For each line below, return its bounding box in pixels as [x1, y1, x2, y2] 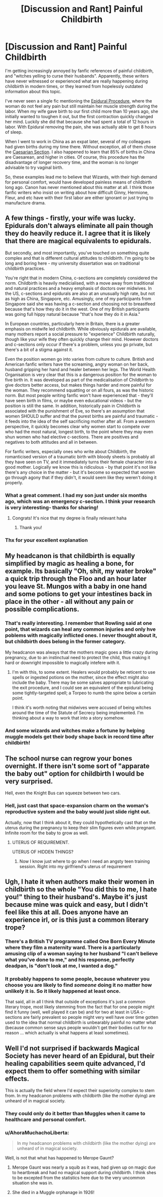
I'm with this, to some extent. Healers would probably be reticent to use [12, 669, 156, 675]
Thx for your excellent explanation [5, 537, 88, 543]
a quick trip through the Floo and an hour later [5, 575, 147, 583]
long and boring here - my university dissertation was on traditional [5, 260, 140, 266]
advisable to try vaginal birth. [5, 165, 64, 170]
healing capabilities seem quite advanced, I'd [5, 1059, 145, 1068]
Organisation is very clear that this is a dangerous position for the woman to [5, 371, 157, 377]
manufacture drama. [5, 200, 46, 206]
